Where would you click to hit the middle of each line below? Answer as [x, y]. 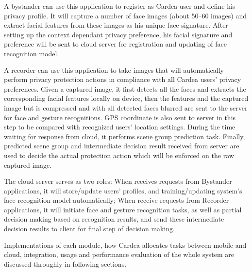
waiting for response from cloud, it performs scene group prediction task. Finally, [125, 136]
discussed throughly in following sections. [65, 264]
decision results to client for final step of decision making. [90, 229]
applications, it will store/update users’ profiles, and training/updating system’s [123, 190]
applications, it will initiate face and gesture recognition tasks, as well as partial [123, 209]
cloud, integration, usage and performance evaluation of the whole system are [119, 254]
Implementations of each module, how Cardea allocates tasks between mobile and [125, 245]
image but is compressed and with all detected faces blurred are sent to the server [126, 107]
